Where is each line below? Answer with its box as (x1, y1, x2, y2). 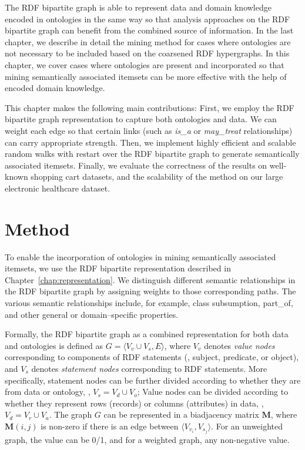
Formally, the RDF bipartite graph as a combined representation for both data (5, 328, 289, 340)
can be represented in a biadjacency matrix (103, 408, 259, 421)
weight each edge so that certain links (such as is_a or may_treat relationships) (5, 124, 293, 136)
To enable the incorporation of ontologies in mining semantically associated (5, 250, 276, 263)
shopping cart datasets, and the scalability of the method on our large (31, 170, 283, 183)
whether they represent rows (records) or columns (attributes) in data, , (5, 397, 264, 409)
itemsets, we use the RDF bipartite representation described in (5, 262, 231, 274)
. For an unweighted (211, 419, 283, 432)
